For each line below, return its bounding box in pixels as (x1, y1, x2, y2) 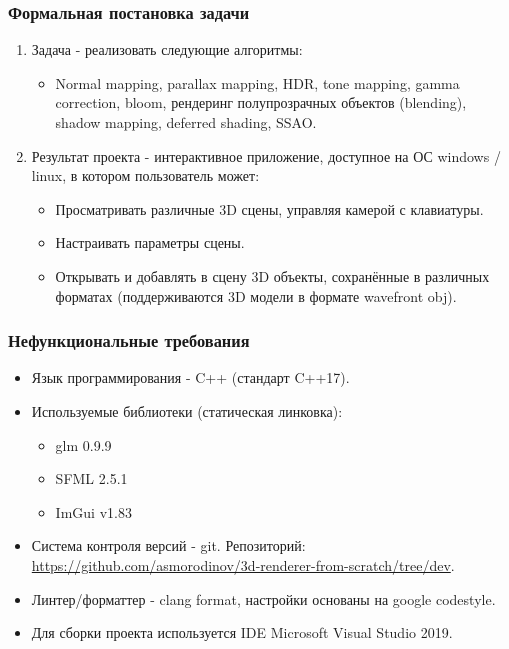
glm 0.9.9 (55, 434, 112, 455)
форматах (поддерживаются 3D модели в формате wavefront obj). (55, 285, 457, 306)
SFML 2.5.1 (55, 468, 128, 489)
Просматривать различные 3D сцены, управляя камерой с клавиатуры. (55, 198, 484, 219)
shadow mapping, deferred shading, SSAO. (55, 112, 317, 132)
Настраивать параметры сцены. (55, 232, 245, 253)
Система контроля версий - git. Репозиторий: (31, 535, 306, 556)
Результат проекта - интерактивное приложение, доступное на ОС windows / (31, 145, 501, 166)
